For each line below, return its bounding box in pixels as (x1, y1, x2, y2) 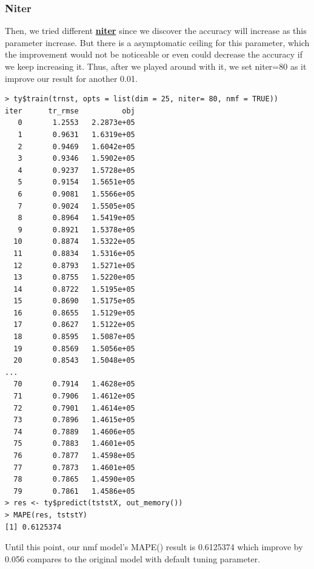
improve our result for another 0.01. (5, 72, 138, 84)
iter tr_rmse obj (5, 106, 135, 115)
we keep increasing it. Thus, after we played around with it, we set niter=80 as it (5, 60, 307, 72)
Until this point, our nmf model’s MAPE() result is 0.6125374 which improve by (5, 540, 303, 553)
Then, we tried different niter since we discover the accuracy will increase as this (5, 24, 307, 37)
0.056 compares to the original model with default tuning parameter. (5, 552, 261, 565)
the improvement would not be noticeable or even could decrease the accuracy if (5, 48, 302, 61)
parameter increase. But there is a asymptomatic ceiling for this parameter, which (5, 36, 310, 49)
